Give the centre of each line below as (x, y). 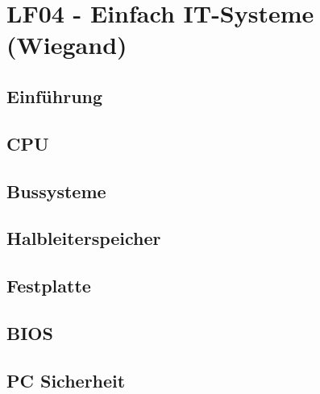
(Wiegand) (67, 45)
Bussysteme (56, 191)
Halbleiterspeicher (84, 238)
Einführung (55, 95)
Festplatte (49, 286)
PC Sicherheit (66, 380)
